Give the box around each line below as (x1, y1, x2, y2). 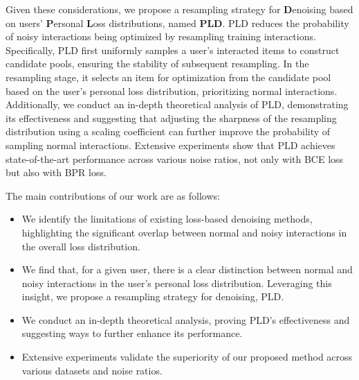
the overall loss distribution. (21, 239, 140, 253)
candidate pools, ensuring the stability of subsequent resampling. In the (6, 56, 309, 71)
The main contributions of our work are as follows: (6, 188, 220, 202)
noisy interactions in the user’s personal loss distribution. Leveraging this (21, 275, 332, 290)
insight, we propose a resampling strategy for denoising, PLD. (21, 289, 284, 304)
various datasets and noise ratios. (21, 363, 163, 377)
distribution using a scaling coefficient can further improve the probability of (6, 124, 331, 139)
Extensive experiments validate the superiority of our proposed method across (21, 349, 353, 364)
